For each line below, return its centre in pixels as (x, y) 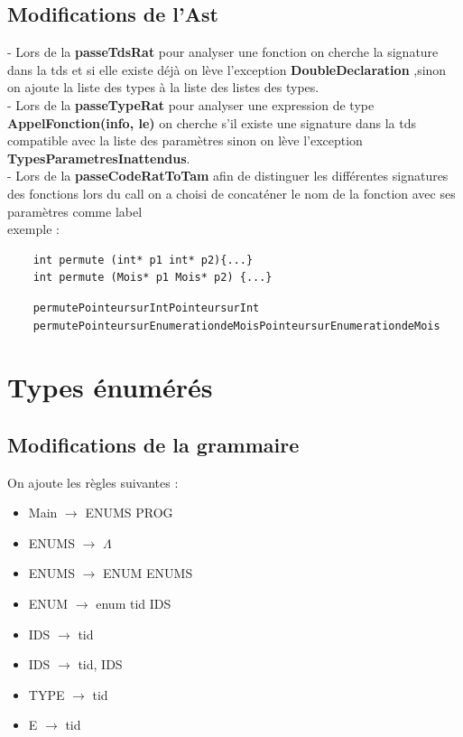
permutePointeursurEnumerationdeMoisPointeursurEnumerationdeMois (236, 326)
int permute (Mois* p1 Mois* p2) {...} (153, 278)
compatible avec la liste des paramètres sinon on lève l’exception (185, 140)
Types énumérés (110, 387)
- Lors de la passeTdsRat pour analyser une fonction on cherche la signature (223, 52)
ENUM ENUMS (148, 573)
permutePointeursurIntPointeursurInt (146, 308)
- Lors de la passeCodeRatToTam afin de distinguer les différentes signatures (228, 176)
